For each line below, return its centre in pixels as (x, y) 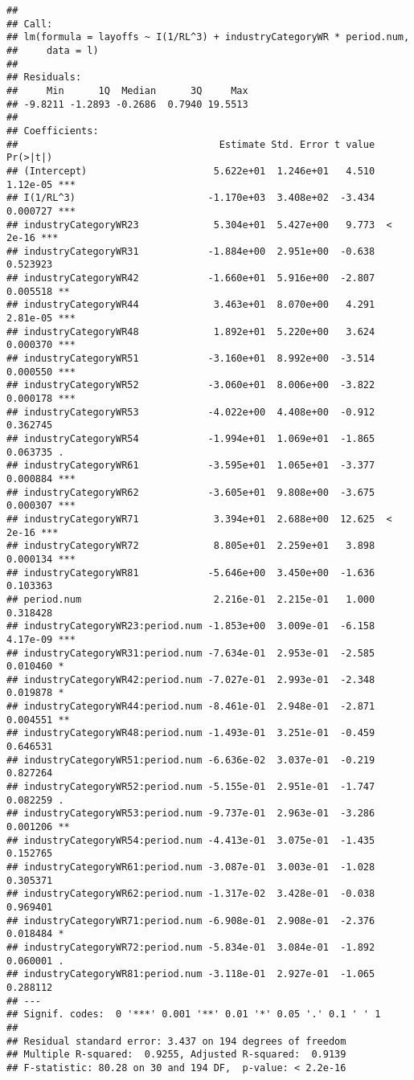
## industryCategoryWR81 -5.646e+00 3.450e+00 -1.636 (191, 573)
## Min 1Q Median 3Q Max (127, 90)
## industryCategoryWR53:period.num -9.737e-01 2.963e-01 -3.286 (191, 814)
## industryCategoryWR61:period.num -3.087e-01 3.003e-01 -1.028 (191, 867)
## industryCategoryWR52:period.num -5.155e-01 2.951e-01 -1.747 (191, 787)
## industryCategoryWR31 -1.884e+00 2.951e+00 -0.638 (191, 251)
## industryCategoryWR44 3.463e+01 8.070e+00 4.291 (191, 305)
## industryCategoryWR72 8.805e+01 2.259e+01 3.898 (191, 546)
